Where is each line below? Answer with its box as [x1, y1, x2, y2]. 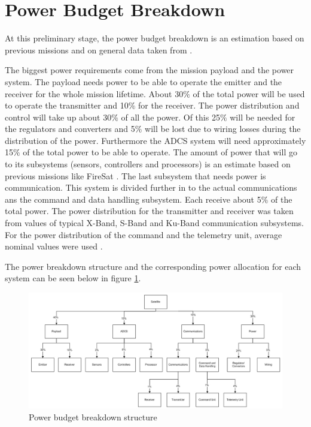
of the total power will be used [193, 87, 305, 100]
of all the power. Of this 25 [121, 110, 220, 123]
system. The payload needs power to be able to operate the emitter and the [5, 75, 282, 88]
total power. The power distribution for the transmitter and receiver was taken [5, 205, 294, 217]
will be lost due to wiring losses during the [145, 122, 301, 135]
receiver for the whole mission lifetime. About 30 [5, 87, 184, 100]
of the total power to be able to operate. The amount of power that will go [23, 146, 297, 158]
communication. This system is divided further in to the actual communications [5, 181, 297, 194]
